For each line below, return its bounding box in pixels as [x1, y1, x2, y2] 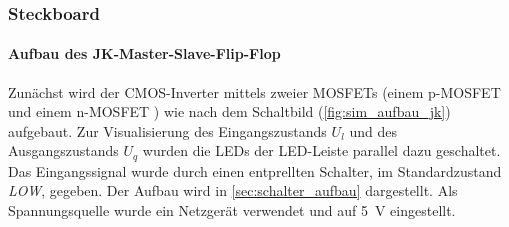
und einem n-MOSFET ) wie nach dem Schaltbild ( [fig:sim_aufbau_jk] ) [8, 101, 451, 122]
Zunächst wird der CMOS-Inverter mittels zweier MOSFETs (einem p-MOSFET [8, 81, 501, 102]
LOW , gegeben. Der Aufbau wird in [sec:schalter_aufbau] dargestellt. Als [8, 180, 458, 201]
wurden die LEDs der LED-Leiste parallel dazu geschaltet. [142, 140, 501, 161]
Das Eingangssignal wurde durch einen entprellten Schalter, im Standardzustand [8, 160, 502, 181]
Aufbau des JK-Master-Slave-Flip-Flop [8, 43, 281, 64]
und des [349, 120, 398, 141]
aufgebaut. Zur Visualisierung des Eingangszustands [8, 120, 327, 141]
